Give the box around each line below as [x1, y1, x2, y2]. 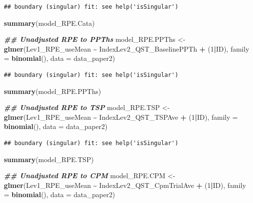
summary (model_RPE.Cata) [4, 18, 95, 28]
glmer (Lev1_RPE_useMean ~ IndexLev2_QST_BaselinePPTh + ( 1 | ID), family [4, 43, 250, 54]
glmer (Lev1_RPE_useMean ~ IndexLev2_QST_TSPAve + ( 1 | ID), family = [4, 111, 238, 122]
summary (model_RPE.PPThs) [4, 86, 101, 96]
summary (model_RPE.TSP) [4, 154, 94, 164]
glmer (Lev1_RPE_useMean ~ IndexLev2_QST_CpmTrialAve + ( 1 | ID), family [4, 180, 246, 190]
